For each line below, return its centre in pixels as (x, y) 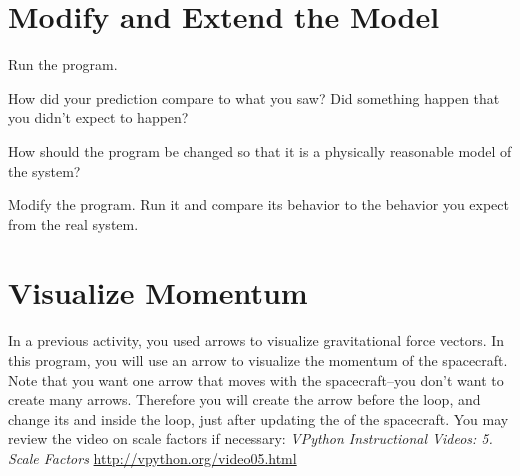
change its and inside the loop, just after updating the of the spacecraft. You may (258, 418)
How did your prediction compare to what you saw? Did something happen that (254, 97)
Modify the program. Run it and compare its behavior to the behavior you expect (259, 204)
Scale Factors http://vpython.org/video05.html (152, 457)
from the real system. (73, 223)
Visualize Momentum (158, 292)
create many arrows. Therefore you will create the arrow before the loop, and (244, 399)
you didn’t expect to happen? (98, 117)
